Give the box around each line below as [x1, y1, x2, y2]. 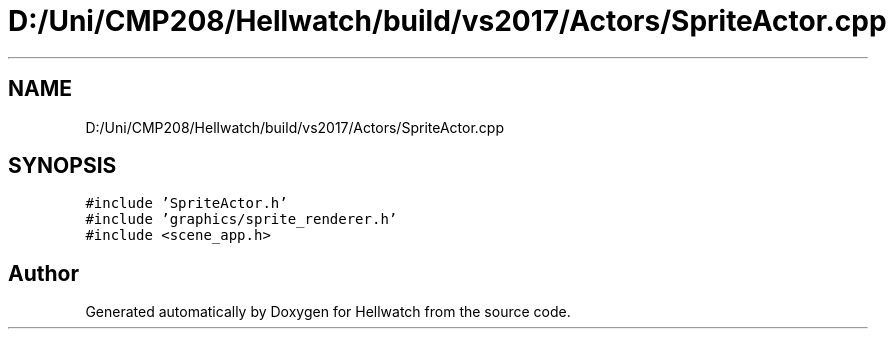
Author [8, 260, 79, 286]
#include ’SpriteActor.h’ [85, 195, 288, 212]
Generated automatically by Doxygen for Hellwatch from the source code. [85, 303, 571, 321]
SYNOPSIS [8, 153, 117, 179]
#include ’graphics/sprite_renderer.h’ [85, 211, 398, 228]
